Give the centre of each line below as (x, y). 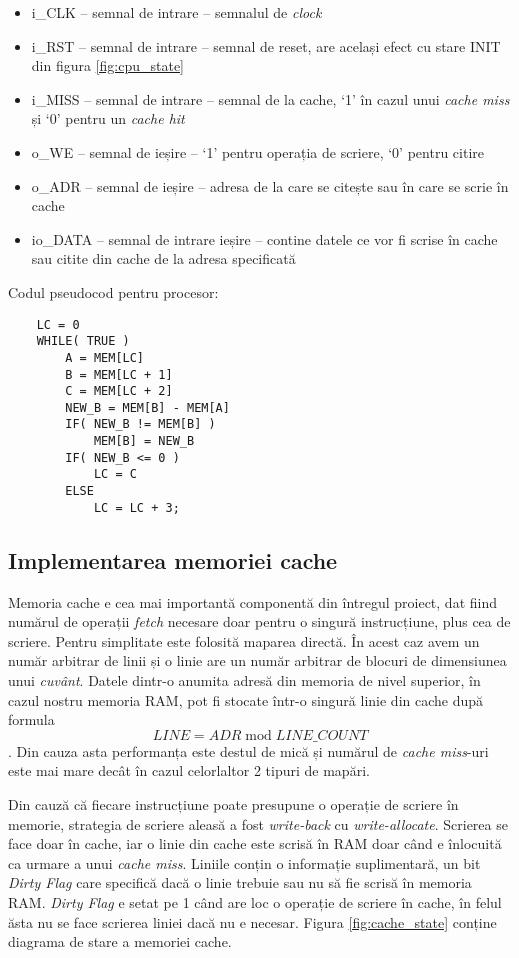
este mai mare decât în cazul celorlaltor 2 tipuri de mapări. (189, 770)
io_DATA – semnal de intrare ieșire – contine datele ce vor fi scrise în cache (264, 238)
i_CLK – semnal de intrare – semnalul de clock (176, 12)
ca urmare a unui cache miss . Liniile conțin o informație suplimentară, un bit (244, 862)
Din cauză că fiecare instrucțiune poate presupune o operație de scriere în (233, 803)
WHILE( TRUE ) (83, 341)
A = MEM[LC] (105, 357)
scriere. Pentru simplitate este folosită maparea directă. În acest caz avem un (244, 640)
